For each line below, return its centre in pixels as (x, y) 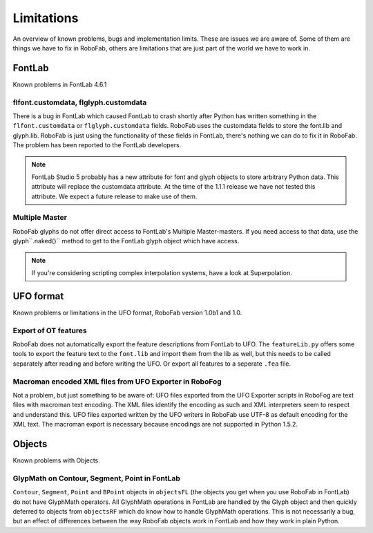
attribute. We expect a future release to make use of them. (114, 196)
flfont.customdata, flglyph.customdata (80, 102)
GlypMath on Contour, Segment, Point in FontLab (97, 478)
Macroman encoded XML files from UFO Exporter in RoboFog (117, 382)
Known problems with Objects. (56, 460)
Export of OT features (50, 330)
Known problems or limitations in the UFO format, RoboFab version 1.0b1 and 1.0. (127, 312)
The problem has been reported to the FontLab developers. (97, 145)
